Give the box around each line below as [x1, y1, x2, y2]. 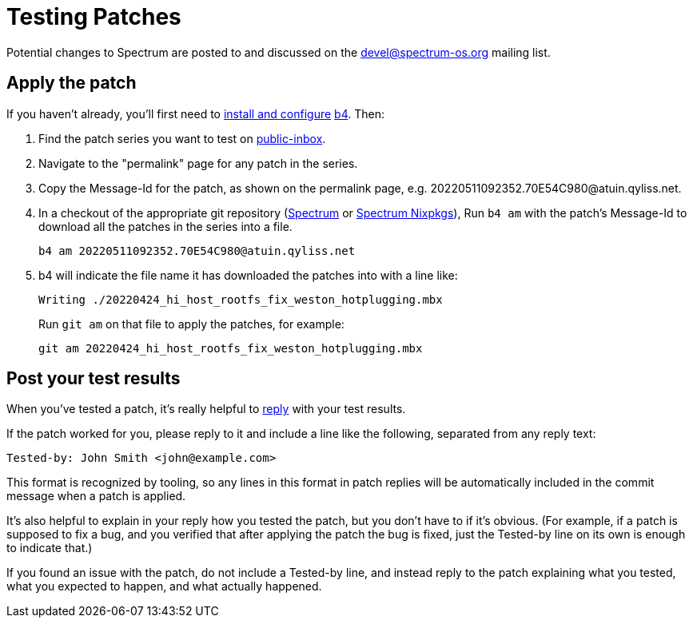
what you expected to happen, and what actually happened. [6, 579, 322, 594]
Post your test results [6, 368, 181, 389]
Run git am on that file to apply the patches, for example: [38, 316, 345, 331]
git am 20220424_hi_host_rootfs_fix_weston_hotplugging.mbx [38, 341, 423, 355]
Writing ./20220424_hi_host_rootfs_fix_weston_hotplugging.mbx [38, 292, 443, 306]
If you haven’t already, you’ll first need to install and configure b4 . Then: [6, 106, 385, 121]
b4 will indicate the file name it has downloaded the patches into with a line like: [38, 268, 458, 282]
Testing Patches [6, 3, 181, 30]
